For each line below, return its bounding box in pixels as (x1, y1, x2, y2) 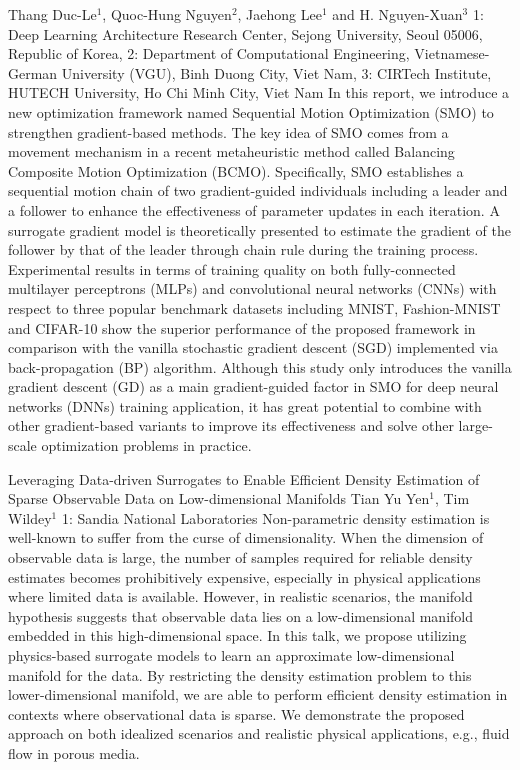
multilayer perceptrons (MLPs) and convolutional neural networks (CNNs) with (8, 278, 497, 299)
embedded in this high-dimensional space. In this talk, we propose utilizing (8, 625, 467, 646)
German (8, 62, 58, 83)
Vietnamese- (414, 43, 490, 64)
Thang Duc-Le (8, 4, 97, 24)
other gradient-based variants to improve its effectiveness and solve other (8, 415, 454, 436)
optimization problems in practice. (41, 435, 252, 456)
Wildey (8, 507, 52, 528)
